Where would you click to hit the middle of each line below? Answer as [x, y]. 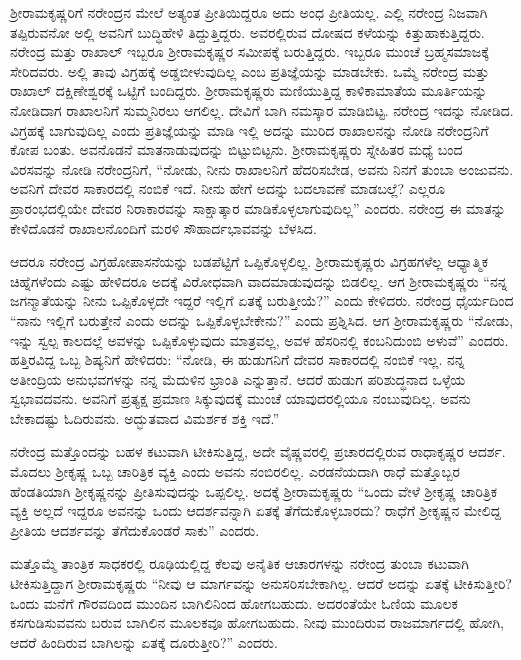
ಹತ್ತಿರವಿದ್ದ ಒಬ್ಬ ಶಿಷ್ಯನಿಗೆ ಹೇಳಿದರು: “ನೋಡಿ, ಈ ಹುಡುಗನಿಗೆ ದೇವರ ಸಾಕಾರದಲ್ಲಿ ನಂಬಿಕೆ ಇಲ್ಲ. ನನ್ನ [237, 359]
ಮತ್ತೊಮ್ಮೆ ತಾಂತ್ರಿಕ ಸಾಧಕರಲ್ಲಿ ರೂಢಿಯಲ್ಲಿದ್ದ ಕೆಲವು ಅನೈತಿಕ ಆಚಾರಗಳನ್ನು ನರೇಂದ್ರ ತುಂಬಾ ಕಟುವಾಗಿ [239, 563]
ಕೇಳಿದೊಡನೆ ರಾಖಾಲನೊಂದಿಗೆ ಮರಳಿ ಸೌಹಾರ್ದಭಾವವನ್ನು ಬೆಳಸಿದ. [163, 227]
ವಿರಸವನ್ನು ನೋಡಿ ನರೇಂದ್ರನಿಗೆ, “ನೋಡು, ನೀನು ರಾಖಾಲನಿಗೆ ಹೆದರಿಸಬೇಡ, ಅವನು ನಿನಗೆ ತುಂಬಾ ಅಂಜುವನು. [262, 168]
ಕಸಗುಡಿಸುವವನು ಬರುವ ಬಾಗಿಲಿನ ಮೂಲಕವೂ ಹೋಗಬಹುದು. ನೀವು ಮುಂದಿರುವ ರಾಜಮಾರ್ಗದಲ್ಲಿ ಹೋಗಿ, [257, 622]
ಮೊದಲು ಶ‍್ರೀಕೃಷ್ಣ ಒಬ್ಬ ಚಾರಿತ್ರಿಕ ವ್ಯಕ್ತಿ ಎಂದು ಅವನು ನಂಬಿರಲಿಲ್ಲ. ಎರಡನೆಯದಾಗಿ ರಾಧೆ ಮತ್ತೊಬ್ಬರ [235, 471]
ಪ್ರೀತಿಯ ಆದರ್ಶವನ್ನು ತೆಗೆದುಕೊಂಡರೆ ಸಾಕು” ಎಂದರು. [135, 529]
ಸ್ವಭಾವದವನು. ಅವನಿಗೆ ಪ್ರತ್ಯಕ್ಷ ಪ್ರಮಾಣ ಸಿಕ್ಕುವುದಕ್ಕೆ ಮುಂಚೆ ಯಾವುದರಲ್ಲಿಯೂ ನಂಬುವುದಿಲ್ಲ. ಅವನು [240, 398]
